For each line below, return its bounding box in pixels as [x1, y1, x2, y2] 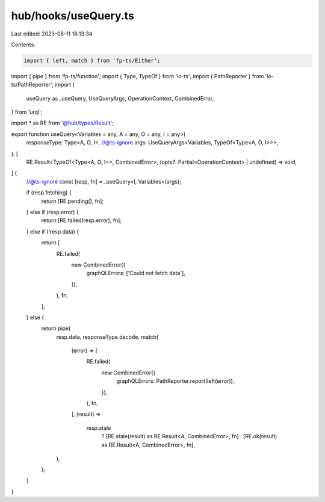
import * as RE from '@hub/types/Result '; [11, 119, 114, 126]
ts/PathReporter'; [11, 81, 54, 88]
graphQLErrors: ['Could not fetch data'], [86, 270, 186, 277]
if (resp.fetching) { [26, 189, 72, 196]
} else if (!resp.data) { [26, 228, 79, 235]
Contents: [11, 41, 36, 48]
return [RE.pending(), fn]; [41, 197, 104, 205]
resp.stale [86, 424, 111, 432]
